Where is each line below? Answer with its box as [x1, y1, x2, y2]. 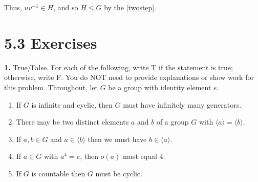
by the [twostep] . [104, 2, 157, 12]
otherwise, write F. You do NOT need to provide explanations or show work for [4, 72, 254, 83]
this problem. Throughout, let [4, 82, 98, 92]
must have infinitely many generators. [123, 99, 242, 110]
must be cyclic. [95, 168, 142, 178]
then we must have [88, 133, 147, 144]
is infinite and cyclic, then [31, 99, 113, 110]
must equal [122, 151, 157, 161]
